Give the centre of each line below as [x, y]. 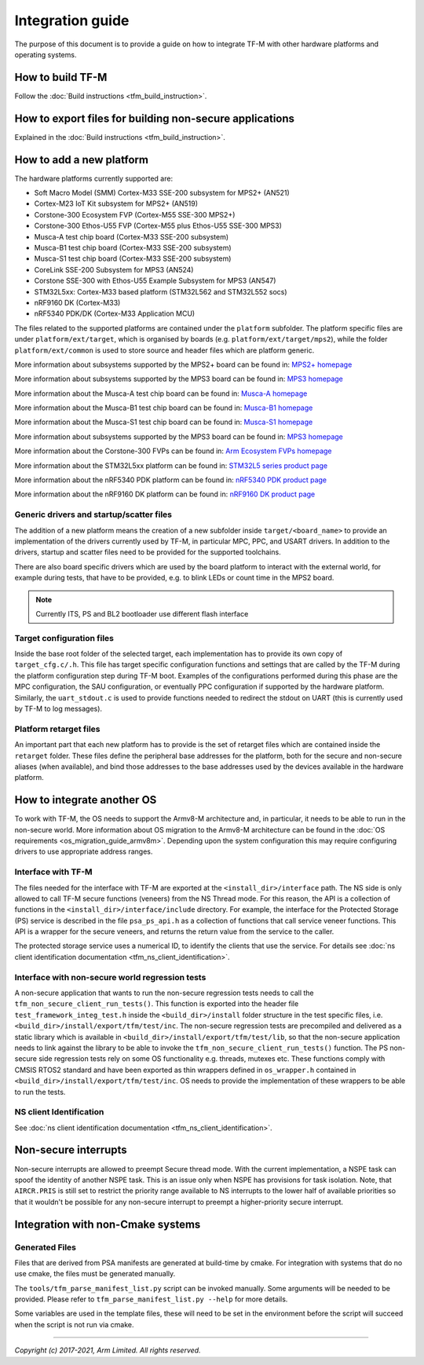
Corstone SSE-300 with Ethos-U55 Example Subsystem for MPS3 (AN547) [155, 281]
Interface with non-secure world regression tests [110, 977]
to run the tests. [40, 1092]
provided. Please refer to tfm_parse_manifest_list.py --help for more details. [151, 1299]
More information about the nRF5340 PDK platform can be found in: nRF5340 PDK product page [171, 480]
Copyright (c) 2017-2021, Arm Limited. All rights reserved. [108, 1350]
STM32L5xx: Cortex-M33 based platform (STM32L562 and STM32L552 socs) [161, 291]
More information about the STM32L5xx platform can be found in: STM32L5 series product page [171, 465]
